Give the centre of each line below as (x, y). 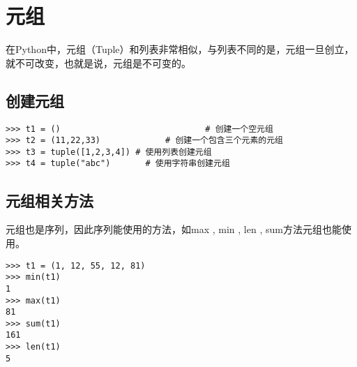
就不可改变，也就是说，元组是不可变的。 (98, 62)
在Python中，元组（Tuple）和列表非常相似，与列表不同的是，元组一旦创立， (180, 49)
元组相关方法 (50, 200)
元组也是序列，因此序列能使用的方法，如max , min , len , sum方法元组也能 (174, 229)
